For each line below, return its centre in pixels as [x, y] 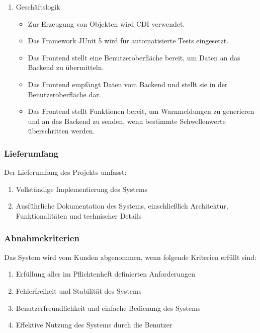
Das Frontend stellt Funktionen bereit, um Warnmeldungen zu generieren [141, 111]
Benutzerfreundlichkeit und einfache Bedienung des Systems [108, 308]
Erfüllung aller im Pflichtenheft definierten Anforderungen [105, 274]
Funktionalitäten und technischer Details [79, 215]
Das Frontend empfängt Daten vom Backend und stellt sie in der [128, 84]
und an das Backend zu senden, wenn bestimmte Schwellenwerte [127, 121]
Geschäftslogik [38, 7]
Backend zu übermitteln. [66, 67]
